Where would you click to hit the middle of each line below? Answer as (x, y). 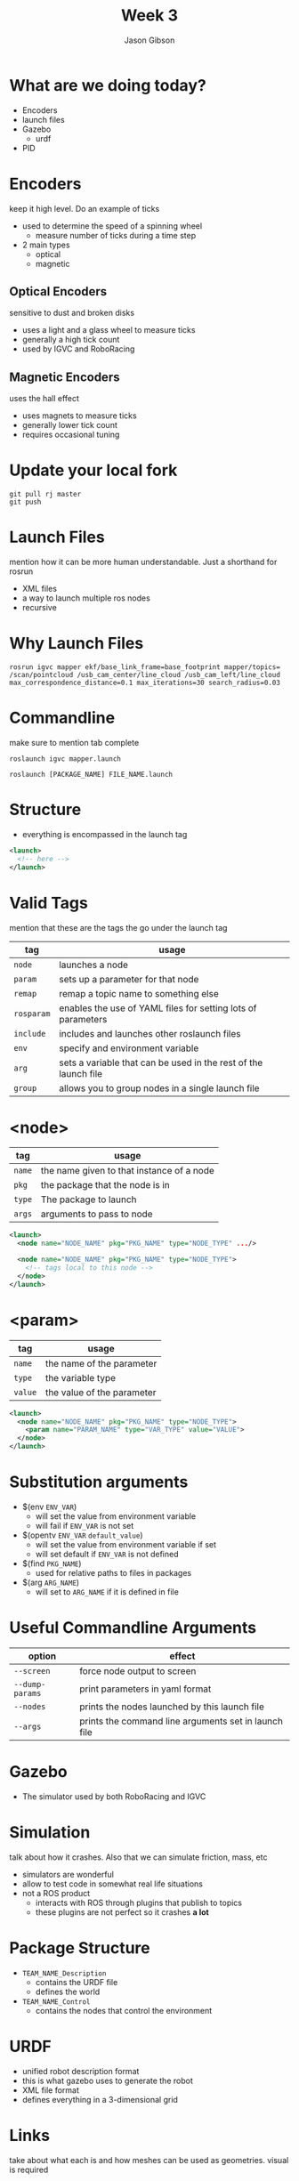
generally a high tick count (71, 340)
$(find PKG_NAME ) (52, 1563)
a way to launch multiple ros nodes (86, 598)
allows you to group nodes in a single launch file (159, 1088)
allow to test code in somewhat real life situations (112, 1884)
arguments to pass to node (97, 1214)
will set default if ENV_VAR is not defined (107, 1554)
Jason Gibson (149, 40)
